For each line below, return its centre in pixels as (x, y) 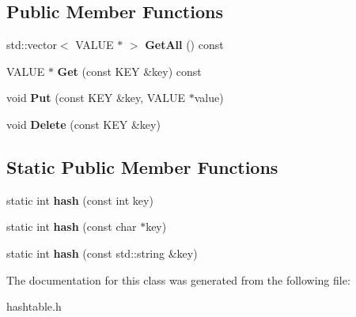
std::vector (32, 45)
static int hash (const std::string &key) (102, 253)
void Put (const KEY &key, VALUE (96, 98)
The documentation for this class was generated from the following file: (178, 279)
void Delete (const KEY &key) (83, 124)
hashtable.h (34, 306)
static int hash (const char (72, 226)
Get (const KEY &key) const (129, 71)
